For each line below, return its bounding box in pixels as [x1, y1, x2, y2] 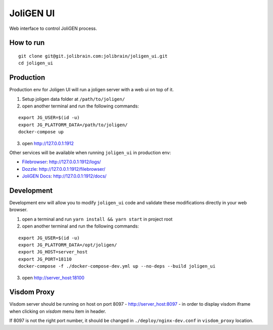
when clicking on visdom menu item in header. [9, 308, 106, 314]
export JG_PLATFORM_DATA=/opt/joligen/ [18, 242, 117, 248]
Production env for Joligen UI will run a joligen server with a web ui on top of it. [9, 87, 174, 93]
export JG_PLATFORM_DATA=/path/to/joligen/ [18, 122, 128, 128]
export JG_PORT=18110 [18, 256, 72, 262]
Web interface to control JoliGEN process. [9, 25, 97, 31]
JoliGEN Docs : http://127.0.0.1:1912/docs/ [22, 173, 107, 179]
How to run [9, 39, 45, 47]
